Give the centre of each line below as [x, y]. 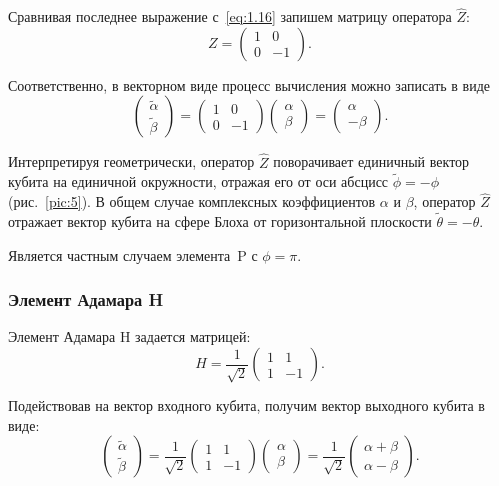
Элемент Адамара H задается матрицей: [129, 336]
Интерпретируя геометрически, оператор [131, 161]
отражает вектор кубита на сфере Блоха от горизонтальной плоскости [220, 221]
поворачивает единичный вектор [371, 161]
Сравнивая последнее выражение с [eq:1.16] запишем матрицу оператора [230, 16]
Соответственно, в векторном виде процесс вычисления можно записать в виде [249, 84]
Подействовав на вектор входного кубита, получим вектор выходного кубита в [246, 405]
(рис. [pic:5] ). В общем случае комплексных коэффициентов [192, 201]
